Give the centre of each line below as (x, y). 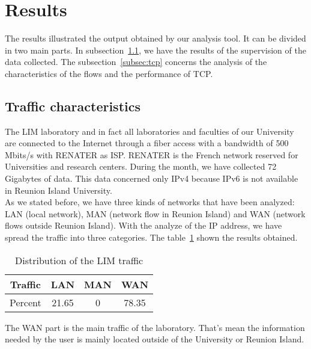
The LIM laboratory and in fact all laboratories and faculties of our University (149, 131)
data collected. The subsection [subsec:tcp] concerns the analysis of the (136, 62)
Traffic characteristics (73, 106)
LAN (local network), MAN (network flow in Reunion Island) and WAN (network (155, 213)
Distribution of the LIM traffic (79, 260)
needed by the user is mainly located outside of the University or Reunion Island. (155, 339)
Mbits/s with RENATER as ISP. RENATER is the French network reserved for (152, 154)
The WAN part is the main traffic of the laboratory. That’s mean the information (155, 327)
